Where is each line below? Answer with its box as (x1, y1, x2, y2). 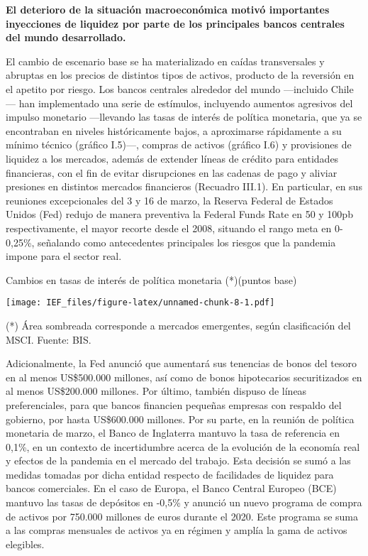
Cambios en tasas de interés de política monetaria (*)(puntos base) (6, 272, 297, 287)
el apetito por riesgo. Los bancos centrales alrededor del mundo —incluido (6, 81, 328, 96)
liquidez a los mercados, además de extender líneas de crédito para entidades (6, 151, 339, 165)
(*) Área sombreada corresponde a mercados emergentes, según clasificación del (6, 317, 351, 332)
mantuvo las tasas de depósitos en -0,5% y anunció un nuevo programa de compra (6, 495, 362, 510)
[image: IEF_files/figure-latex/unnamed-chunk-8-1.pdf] (6, 298, 275, 308)
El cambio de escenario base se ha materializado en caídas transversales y (6, 53, 325, 68)
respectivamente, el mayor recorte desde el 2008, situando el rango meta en (6, 220, 332, 235)
